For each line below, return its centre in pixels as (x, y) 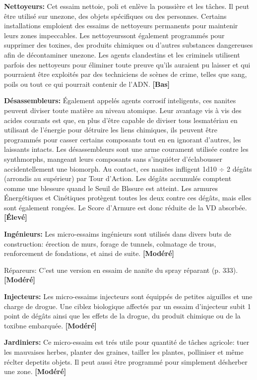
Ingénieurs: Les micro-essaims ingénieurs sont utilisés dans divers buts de (118, 234)
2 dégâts (239, 168)
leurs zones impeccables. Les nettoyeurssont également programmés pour (114, 35)
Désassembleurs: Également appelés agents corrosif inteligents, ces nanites (120, 100)
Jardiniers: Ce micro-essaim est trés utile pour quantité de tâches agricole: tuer (127, 342)
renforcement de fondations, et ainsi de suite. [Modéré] (89, 253)
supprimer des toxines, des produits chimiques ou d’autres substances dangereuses (128, 45)
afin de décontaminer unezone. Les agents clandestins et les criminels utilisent (122, 54)
